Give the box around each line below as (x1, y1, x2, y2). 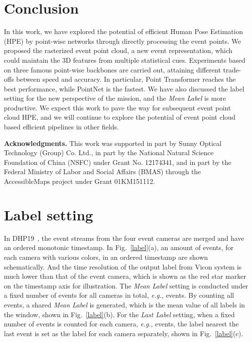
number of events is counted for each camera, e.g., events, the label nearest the (4, 319, 239, 329)
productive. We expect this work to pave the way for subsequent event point (4, 102, 231, 112)
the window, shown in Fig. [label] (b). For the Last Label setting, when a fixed (4, 309, 235, 319)
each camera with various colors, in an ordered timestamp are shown (4, 252, 208, 262)
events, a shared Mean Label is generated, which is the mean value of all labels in (4, 299, 245, 309)
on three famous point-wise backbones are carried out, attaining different (4, 64, 221, 74)
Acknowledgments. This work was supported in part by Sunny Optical (4, 138, 222, 148)
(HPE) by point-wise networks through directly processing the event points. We (4, 36, 241, 46)
